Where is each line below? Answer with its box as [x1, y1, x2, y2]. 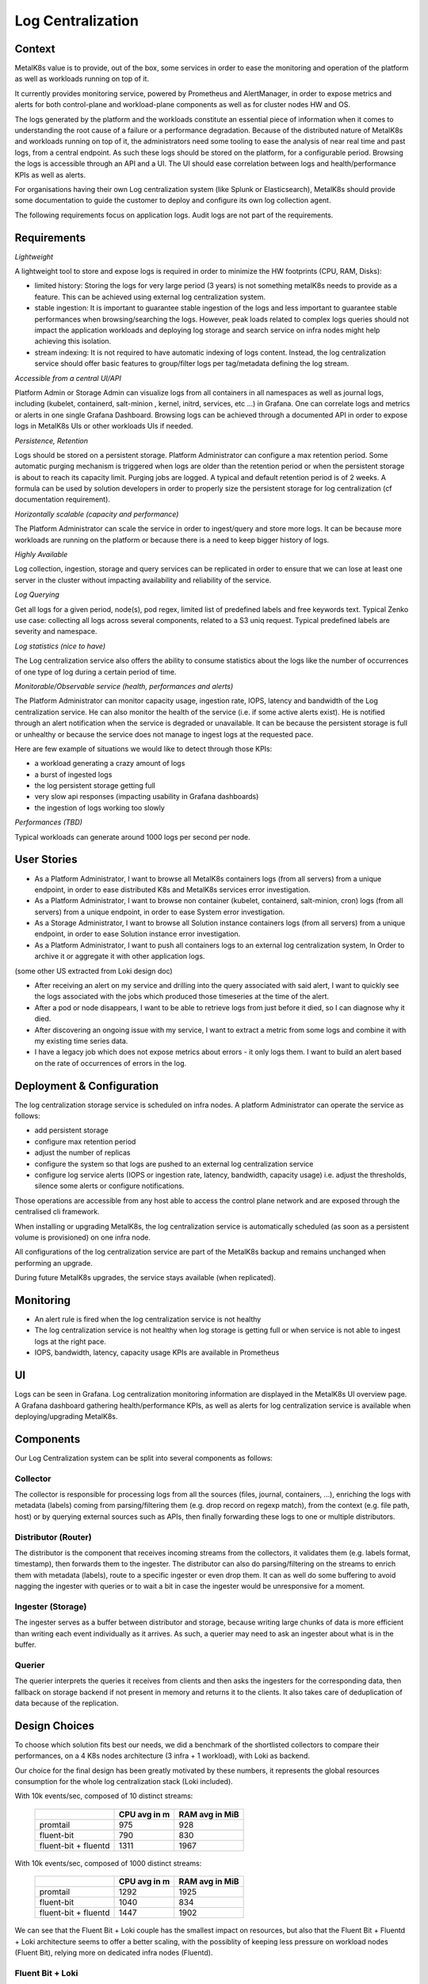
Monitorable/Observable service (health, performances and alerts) [14, 681, 234, 690]
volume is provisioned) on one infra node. [14, 1232, 151, 1242]
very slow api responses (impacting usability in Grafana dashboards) [34, 792, 259, 802]
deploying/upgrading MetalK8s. [14, 1411, 118, 1421]
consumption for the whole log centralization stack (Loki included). [14, 1776, 233, 1786]
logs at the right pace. [34, 1336, 106, 1346]
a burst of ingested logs [34, 770, 113, 779]
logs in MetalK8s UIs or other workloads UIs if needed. [14, 421, 193, 431]
